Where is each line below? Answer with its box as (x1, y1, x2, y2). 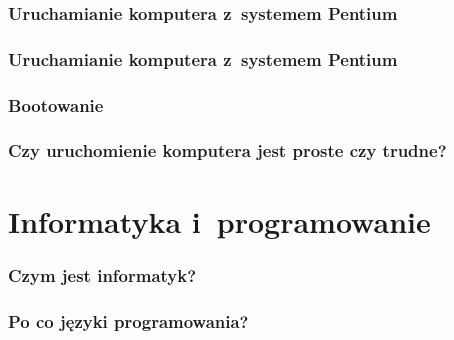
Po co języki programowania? (8, 308, 249, 333)
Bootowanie (8, 92, 104, 117)
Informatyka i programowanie (8, 200, 431, 241)
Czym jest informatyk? (8, 262, 197, 287)
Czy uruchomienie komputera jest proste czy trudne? (8, 138, 447, 163)
